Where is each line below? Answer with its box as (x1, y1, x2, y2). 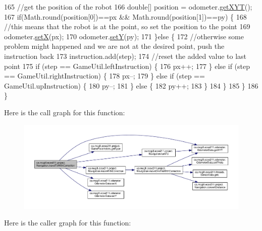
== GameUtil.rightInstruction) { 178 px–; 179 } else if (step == (4, 70, 205, 81)
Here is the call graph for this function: (4, 107, 125, 117)
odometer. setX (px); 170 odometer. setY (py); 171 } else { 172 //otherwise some (4, 31, 244, 41)
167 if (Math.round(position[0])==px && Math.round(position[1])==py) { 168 (4, 11, 247, 22)
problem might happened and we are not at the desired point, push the (4, 41, 225, 51)
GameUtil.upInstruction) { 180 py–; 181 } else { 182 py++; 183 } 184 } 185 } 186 (4, 80, 258, 91)
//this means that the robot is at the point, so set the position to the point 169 (4, 21, 250, 32)
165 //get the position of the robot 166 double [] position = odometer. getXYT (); (4, 2, 252, 12)
